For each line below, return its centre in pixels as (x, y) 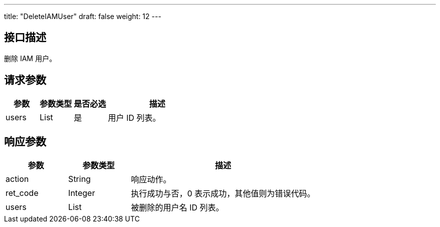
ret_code (22, 193)
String (79, 179)
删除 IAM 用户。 (30, 58)
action (17, 179)
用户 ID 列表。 (134, 118)
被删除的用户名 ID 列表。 (177, 207)
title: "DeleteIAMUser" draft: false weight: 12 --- (83, 16)
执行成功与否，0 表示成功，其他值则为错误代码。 (223, 193)
